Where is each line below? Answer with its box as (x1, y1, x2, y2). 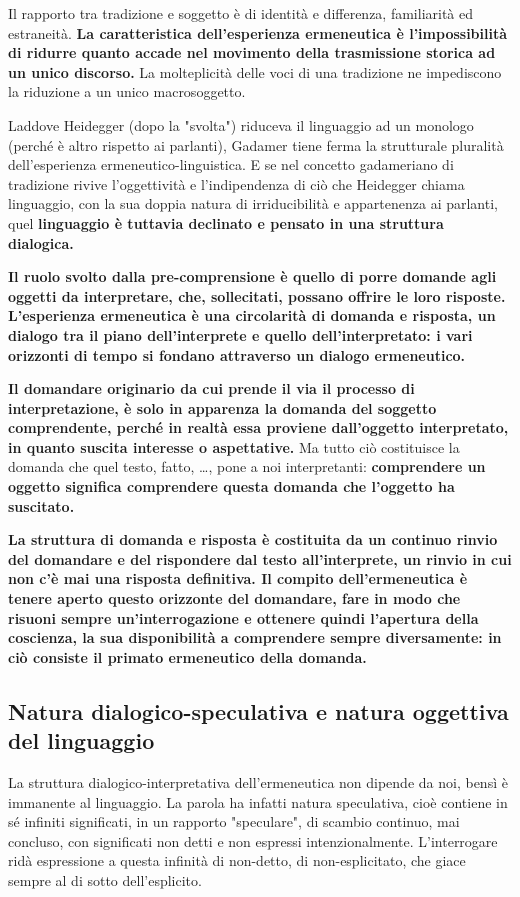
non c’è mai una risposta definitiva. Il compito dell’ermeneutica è (8, 568, 468, 589)
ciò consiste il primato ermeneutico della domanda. (8, 646, 367, 667)
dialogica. (8, 232, 74, 253)
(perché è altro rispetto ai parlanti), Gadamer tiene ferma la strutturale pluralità (8, 134, 504, 155)
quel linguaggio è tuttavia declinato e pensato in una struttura (8, 212, 444, 233)
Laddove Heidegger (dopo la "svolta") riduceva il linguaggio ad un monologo (8, 114, 474, 135)
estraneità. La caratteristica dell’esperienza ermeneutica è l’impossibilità (8, 22, 508, 43)
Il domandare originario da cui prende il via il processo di (8, 378, 415, 399)
